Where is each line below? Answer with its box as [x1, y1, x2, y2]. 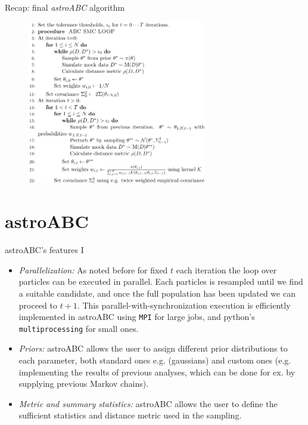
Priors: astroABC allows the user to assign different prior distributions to [18, 342, 288, 355]
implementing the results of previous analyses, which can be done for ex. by [18, 365, 295, 378]
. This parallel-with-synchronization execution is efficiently [77, 298, 291, 311]
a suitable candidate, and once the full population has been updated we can [18, 287, 295, 299]
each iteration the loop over [176, 263, 277, 276]
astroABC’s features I [5, 244, 84, 256]
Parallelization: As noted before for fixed [18, 263, 168, 276]
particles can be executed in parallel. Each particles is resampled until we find [18, 275, 303, 288]
